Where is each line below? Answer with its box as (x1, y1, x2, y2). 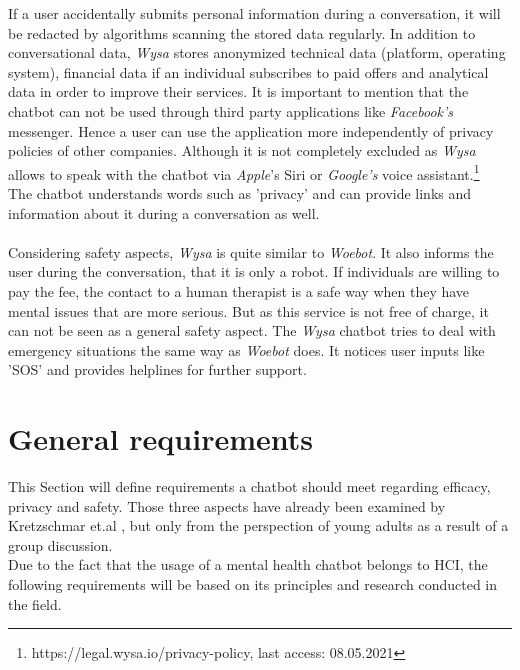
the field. (8, 593, 62, 614)
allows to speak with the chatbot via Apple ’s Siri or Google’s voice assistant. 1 (8, 160, 480, 184)
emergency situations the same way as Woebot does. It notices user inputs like (8, 339, 485, 360)
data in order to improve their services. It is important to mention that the (8, 81, 469, 102)
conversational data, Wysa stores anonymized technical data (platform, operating (8, 42, 506, 63)
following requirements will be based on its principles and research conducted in (8, 574, 498, 595)
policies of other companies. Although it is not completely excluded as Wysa (8, 140, 476, 161)
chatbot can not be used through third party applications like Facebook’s (8, 100, 453, 121)
